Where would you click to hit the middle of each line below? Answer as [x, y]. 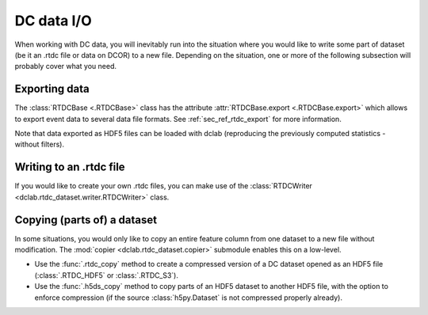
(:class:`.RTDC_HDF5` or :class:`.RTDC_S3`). [106, 275]
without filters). [40, 144]
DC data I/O [53, 21]
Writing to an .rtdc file [70, 167]
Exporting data [52, 89]
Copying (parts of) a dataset [86, 220]
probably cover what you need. [66, 66]
